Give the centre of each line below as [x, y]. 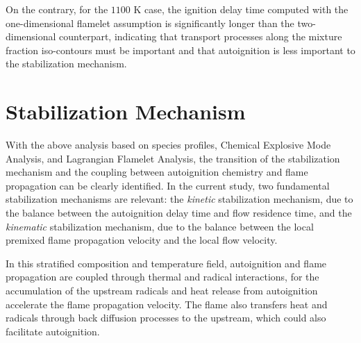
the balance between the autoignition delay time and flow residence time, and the [179, 213]
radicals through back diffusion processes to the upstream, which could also [166, 318]
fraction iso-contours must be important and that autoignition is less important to [180, 50]
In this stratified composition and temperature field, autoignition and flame [166, 263]
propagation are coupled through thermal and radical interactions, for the [162, 277]
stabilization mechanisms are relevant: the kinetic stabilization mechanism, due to [179, 199]
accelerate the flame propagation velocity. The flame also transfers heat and [167, 304]
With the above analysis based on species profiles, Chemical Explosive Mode [168, 145]
